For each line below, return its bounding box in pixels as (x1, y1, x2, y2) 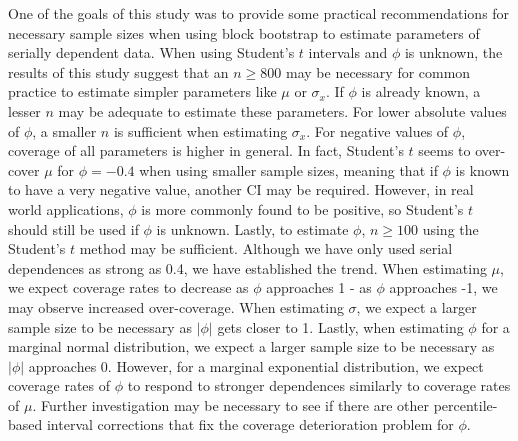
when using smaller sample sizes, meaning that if (139, 159, 438, 180)
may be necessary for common (286, 61, 471, 82)
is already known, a (361, 81, 481, 102)
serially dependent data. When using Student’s (8, 42, 295, 63)
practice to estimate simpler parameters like (8, 81, 277, 102)
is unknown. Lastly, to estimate (156, 218, 349, 239)
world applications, (8, 198, 124, 219)
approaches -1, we (389, 277, 498, 298)
